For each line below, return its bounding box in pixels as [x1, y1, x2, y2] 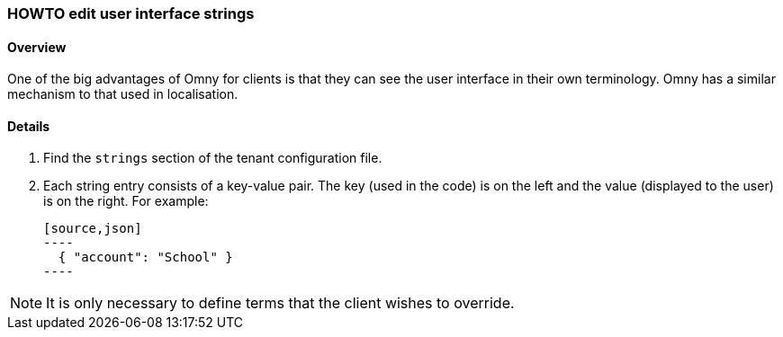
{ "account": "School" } [58, 250, 233, 265]
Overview [7, 39, 67, 55]
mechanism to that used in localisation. [7, 86, 238, 102]
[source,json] [43, 221, 142, 236]
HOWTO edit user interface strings [7, 4, 255, 22]
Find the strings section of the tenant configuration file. [43, 150, 382, 166]
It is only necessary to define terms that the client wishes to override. [46, 294, 515, 313]
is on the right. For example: [43, 193, 209, 209]
